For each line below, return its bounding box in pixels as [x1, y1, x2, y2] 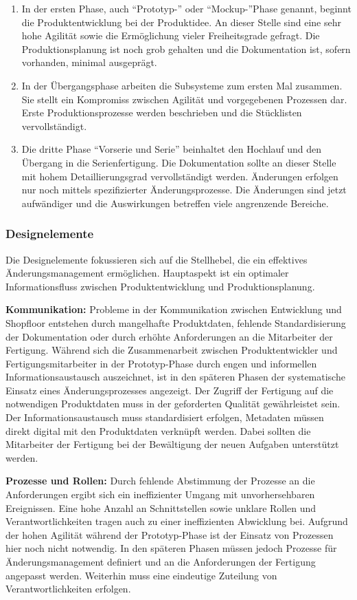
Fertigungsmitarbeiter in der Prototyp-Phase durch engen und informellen [5, 356, 317, 370]
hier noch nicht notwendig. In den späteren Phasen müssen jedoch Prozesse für [5, 541, 337, 555]
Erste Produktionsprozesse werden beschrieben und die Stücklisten [21, 105, 302, 120]
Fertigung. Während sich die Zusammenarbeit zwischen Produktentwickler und [5, 343, 338, 357]
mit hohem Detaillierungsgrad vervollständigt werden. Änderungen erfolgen [21, 169, 338, 183]
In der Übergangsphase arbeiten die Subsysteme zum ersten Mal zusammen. [21, 78, 343, 92]
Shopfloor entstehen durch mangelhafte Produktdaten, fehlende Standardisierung [5, 315, 346, 330]
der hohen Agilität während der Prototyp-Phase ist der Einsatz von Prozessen [5, 527, 334, 542]
